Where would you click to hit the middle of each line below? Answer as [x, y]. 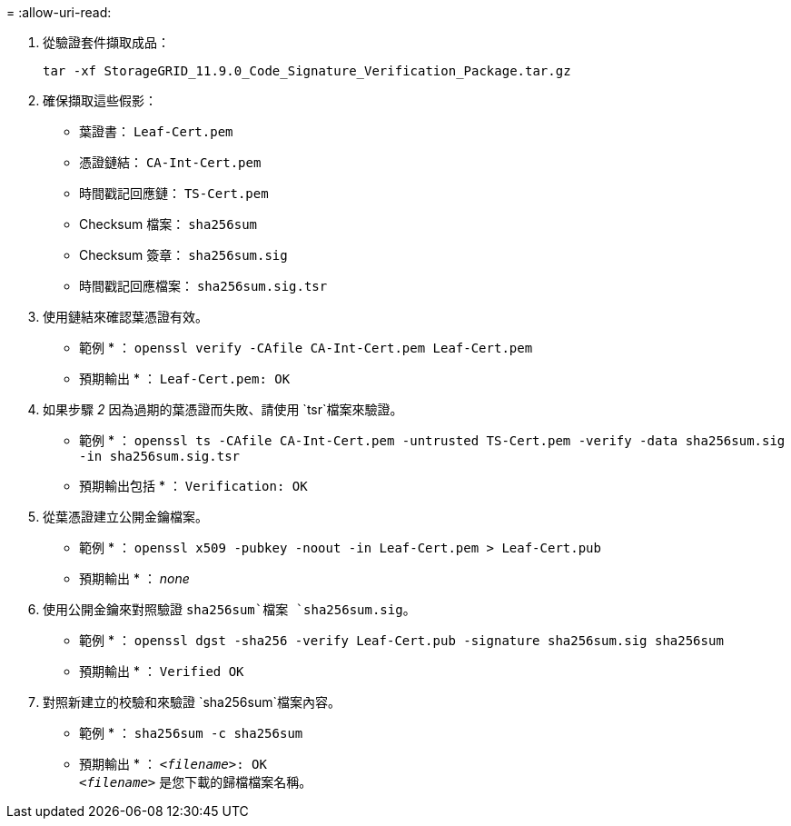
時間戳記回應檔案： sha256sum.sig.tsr [203, 286]
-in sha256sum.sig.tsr [160, 456]
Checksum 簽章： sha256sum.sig [183, 255]
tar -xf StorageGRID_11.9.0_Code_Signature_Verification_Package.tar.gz [307, 71]
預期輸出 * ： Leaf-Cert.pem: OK [185, 378]
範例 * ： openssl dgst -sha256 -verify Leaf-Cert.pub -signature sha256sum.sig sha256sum [401, 640]
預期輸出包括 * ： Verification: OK [193, 486]
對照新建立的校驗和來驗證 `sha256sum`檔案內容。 [192, 702]
